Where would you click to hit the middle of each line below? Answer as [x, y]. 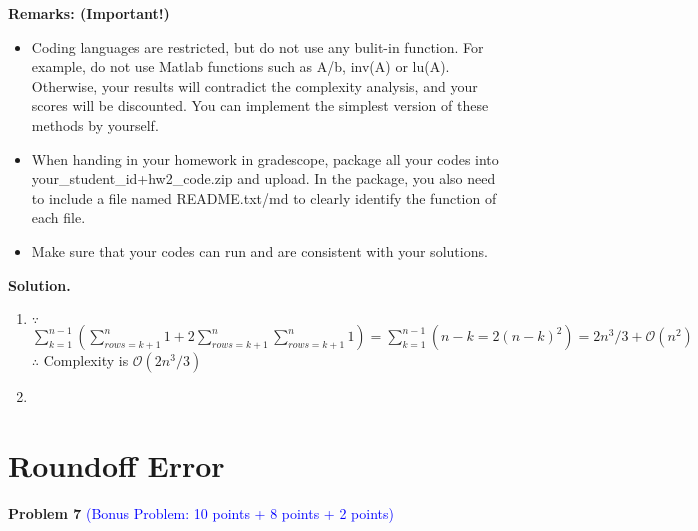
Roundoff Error [116, 464]
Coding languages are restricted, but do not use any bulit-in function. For [257, 46]
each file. [58, 217]
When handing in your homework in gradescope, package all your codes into [265, 158]
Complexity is [86, 360]
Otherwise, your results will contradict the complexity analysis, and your [254, 85]
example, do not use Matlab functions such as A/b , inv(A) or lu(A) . [240, 66]
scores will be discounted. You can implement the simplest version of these [260, 105]
